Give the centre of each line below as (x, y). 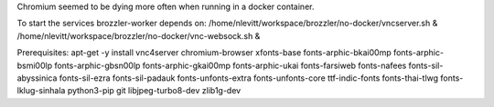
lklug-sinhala (41, 91)
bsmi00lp (35, 65)
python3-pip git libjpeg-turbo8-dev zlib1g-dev (154, 91)
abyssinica (37, 78)
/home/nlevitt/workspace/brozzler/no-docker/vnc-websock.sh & (139, 35)
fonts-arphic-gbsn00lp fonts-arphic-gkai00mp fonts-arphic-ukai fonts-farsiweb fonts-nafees (231, 65)
